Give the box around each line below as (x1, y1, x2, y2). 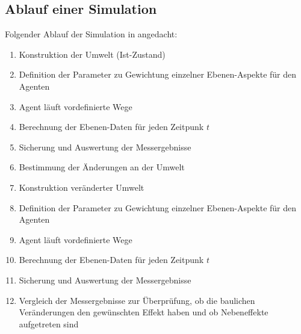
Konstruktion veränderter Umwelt (19, 181, 144, 193)
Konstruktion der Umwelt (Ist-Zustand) (19, 48, 166, 60)
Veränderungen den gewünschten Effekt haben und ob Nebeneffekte (19, 306, 268, 318)
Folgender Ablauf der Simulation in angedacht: (5, 28, 178, 40)
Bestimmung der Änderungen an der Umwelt (19, 161, 185, 173)
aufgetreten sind (19, 317, 79, 330)
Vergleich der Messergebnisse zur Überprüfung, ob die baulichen (19, 294, 255, 306)
